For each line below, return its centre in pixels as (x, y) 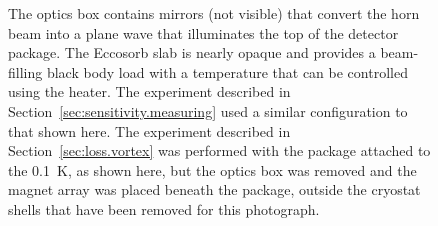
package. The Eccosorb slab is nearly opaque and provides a (192, 52)
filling (25, 71)
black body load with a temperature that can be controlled (227, 71)
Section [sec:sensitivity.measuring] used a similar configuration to (208, 110)
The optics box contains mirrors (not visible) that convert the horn (214, 13)
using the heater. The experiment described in (149, 91)
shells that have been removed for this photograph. (164, 208)
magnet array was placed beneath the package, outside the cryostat (214, 189)
